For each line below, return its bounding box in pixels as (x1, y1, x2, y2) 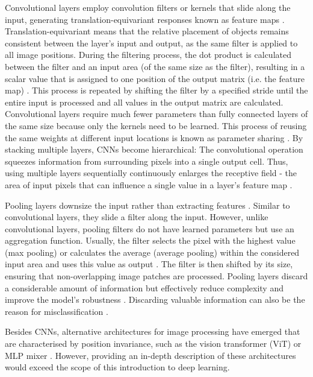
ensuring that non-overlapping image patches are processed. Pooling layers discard (5, 270, 308, 282)
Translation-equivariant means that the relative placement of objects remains (5, 25, 289, 37)
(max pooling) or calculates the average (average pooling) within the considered (5, 246, 300, 258)
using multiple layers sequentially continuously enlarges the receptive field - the (5, 166, 297, 179)
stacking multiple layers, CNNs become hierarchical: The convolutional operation (5, 143, 303, 156)
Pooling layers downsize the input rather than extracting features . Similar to (5, 198, 290, 211)
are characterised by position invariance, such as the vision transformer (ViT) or (5, 337, 302, 350)
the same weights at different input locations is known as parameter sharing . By (5, 131, 303, 144)
